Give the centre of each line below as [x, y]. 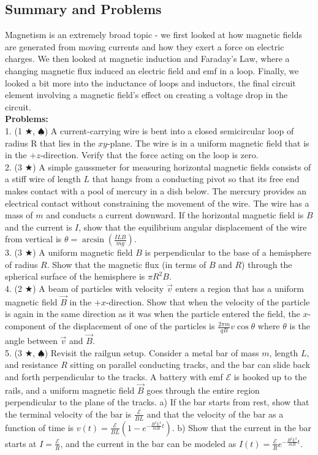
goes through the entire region [203, 390]
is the [300, 326]
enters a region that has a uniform [240, 289]
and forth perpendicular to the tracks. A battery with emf [114, 376]
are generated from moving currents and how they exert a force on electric [145, 46]
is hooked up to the [270, 376]
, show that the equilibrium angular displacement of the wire [193, 227]
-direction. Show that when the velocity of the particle [208, 301]
